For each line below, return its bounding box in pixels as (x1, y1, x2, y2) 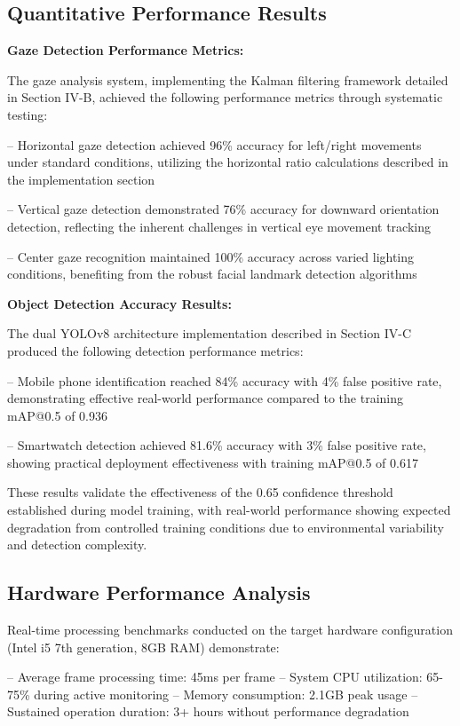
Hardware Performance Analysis (7, 579, 311, 606)
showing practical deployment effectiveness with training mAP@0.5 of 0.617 (7, 453, 418, 471)
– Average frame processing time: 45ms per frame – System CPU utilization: (7, 667, 423, 686)
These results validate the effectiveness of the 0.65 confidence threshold (7, 483, 393, 501)
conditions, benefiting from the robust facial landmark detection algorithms (7, 264, 417, 283)
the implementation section (7, 170, 155, 188)
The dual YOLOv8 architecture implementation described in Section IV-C (7, 324, 411, 343)
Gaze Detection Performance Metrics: (7, 41, 244, 59)
